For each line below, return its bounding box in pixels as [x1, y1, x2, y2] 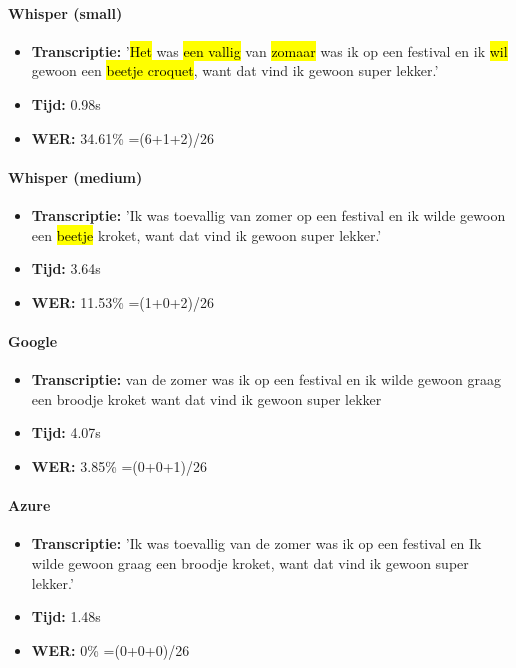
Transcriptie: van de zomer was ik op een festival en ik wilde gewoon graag [31, 369, 501, 390]
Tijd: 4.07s [31, 422, 101, 443]
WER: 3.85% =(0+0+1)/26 [31, 455, 208, 476]
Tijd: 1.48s [31, 606, 101, 627]
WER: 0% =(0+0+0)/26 [31, 639, 190, 660]
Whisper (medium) [8, 166, 143, 187]
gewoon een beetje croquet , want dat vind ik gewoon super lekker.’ [31, 60, 439, 81]
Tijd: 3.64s [31, 258, 101, 279]
